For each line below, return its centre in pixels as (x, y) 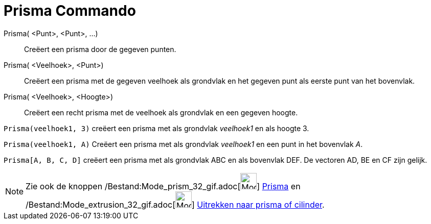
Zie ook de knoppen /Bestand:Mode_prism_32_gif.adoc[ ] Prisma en (163, 186)
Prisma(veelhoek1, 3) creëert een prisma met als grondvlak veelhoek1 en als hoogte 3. (156, 128)
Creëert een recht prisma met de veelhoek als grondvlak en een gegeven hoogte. (161, 112)
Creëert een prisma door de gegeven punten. (100, 49)
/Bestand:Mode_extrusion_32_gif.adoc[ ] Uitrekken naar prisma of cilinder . (175, 204)
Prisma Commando (70, 11)
